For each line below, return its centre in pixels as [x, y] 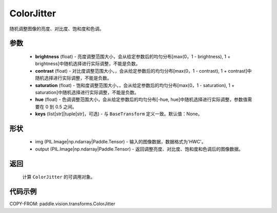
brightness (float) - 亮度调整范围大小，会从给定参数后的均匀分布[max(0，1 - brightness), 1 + [133, 56]
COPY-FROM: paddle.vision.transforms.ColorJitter [62, 204]
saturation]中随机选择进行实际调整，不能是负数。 [87, 92]
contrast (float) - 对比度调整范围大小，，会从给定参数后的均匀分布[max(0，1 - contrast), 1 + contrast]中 [143, 71]
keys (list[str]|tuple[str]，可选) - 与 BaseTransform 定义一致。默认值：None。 [119, 114]
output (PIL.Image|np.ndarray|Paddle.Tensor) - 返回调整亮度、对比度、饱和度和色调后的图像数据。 [139, 149]
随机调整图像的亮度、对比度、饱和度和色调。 [57, 29]
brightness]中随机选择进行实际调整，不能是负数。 [88, 63]
